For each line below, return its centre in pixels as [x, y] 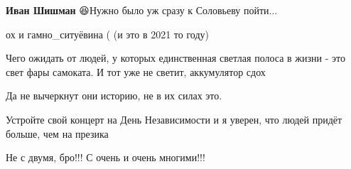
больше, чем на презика [57, 133]
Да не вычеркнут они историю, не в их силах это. [114, 96]
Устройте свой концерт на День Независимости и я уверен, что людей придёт [174, 119]
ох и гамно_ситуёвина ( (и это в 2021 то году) [108, 34]
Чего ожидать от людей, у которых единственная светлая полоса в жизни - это [175, 58]
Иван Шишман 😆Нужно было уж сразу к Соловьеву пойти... [142, 10]
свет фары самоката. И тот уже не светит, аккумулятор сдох [136, 71]
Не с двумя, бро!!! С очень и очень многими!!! [106, 157]
